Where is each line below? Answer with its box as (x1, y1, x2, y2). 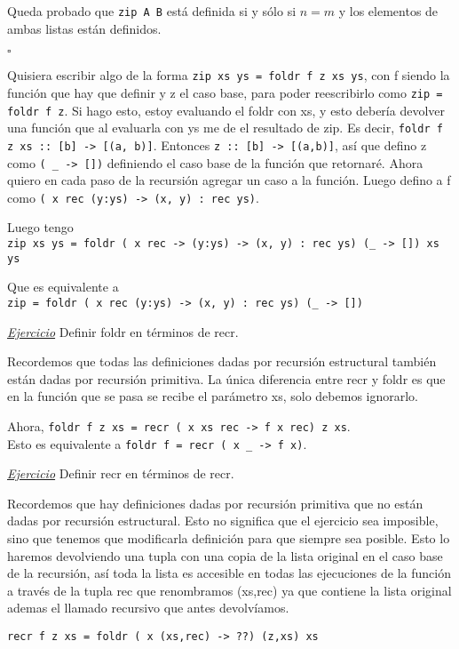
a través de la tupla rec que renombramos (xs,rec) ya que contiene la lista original (7, 581, 452, 599)
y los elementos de (338, 2, 439, 20)
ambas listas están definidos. (7, 19, 162, 37)
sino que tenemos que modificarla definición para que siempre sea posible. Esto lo (7, 529, 450, 548)
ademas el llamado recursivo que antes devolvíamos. (7, 598, 289, 617)
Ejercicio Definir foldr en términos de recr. (7, 322, 239, 341)
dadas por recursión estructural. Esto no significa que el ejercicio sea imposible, (7, 511, 439, 530)
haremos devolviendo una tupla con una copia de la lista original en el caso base (7, 546, 443, 565)
